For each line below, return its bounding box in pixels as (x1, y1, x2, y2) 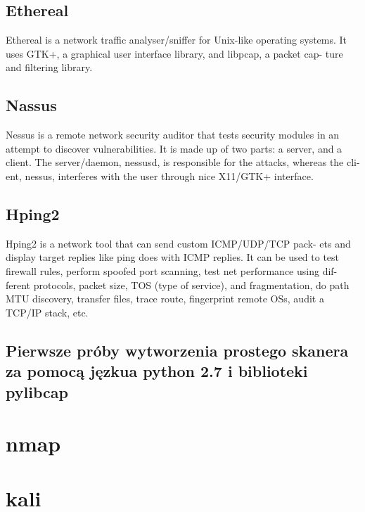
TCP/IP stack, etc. (6, 305, 89, 319)
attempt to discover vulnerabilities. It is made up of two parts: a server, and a (6, 141, 342, 155)
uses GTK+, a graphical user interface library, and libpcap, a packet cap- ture (6, 46, 343, 60)
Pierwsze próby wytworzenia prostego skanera (6, 339, 349, 361)
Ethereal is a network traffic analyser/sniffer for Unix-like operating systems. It (6, 32, 347, 47)
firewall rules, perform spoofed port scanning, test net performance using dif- (6, 263, 338, 278)
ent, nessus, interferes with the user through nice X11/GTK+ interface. (6, 168, 314, 183)
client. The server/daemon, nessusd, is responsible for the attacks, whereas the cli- (6, 155, 360, 169)
